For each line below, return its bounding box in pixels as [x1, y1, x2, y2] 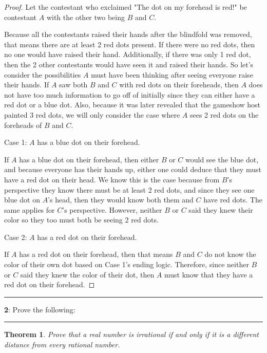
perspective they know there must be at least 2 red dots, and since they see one [4, 184, 255, 195]
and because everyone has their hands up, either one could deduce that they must [4, 164, 261, 175]
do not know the [204, 249, 256, 259]
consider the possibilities [4, 69, 81, 80]
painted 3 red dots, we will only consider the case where [4, 109, 180, 120]
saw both [59, 79, 88, 90]
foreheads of [4, 119, 42, 130]
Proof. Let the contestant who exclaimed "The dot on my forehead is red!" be [4, 2, 247, 12]
